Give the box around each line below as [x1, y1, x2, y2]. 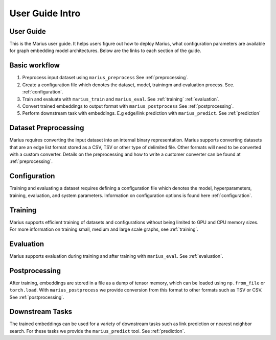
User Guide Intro [9, 8, 81, 19]
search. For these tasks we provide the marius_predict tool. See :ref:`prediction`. [9, 328, 186, 334]
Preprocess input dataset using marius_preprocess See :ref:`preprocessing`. [22, 75, 189, 81]
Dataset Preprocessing [9, 124, 84, 132]
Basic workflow [9, 61, 60, 70]
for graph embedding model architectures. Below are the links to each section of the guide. [9, 47, 201, 54]
